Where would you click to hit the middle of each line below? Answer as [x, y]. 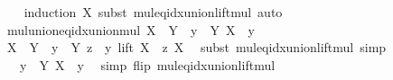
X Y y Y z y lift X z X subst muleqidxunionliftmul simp [196, 47]
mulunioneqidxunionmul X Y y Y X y [131, 29]
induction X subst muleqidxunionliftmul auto [153, 12]
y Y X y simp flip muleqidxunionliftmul [147, 64]
